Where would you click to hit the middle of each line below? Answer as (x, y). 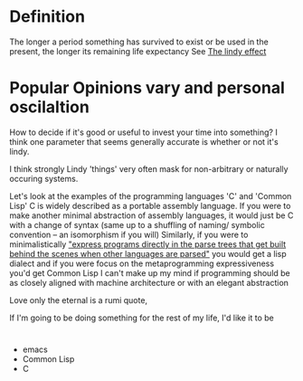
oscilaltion (50, 107)
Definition (47, 17)
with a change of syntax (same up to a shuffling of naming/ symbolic (137, 224)
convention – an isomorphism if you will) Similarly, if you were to (129, 234)
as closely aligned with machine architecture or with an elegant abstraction (149, 282)
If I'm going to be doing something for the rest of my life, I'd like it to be (142, 318)
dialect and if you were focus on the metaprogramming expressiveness (142, 263)
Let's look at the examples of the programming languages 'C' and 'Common (151, 195)
